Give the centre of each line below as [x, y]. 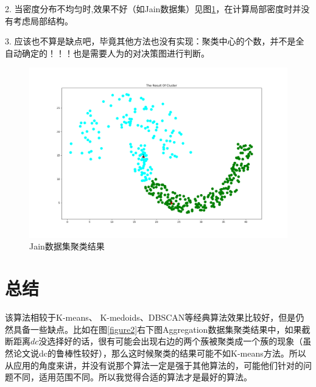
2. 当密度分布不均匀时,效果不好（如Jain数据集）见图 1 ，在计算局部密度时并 [153, 9]
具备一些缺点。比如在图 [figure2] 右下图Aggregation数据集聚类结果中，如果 [157, 329]
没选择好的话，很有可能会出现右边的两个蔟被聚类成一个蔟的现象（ [171, 341]
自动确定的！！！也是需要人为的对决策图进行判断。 [107, 53]
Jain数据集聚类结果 [67, 246]
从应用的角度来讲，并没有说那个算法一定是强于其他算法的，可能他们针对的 [154, 365]
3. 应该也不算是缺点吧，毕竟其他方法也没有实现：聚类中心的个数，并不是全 [155, 41]
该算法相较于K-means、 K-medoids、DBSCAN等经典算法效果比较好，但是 [150, 317]
